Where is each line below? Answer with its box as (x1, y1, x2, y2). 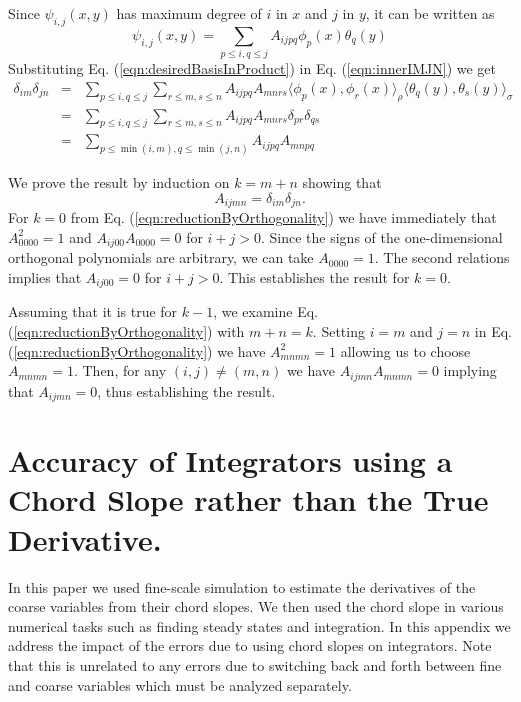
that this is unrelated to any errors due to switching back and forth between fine (8, 654, 502, 675)
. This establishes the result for (219, 266, 410, 287)
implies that (8, 266, 82, 287)
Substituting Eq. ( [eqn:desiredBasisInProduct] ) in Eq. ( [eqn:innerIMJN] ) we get (8, 58, 497, 79)
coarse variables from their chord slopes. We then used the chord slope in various (8, 596, 504, 617)
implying (443, 360, 497, 381)
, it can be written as (365, 3, 495, 23)
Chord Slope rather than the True (8, 479, 489, 520)
